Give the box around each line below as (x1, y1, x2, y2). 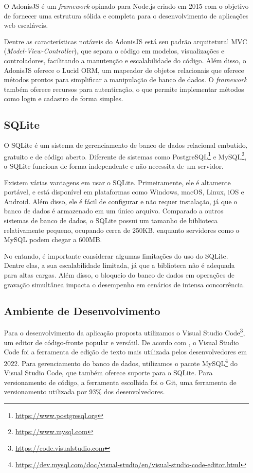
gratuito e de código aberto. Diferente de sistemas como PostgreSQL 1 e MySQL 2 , (4, 150, 247, 161)
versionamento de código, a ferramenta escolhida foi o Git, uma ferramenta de (4, 377, 236, 387)
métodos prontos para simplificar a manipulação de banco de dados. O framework (4, 74, 247, 85)
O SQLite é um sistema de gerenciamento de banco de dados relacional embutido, (4, 140, 248, 150)
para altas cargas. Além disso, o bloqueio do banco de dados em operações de (4, 269, 235, 280)
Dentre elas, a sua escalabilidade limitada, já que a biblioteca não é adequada (4, 260, 235, 270)
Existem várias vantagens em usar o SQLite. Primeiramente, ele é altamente (4, 177, 231, 187)
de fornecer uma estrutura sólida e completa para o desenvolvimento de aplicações (4, 10, 249, 20)
